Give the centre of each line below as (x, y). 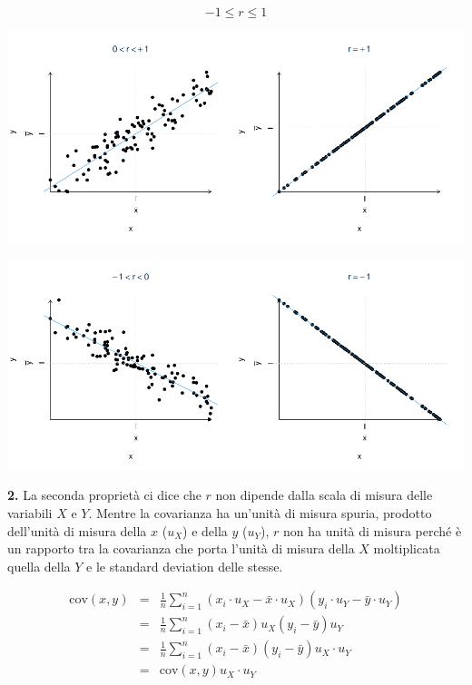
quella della (39, 566)
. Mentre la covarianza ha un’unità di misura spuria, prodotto (260, 513)
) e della (205, 530)
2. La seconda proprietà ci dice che (104, 495)
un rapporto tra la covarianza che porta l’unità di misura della (181, 548)
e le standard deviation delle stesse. (185, 566)
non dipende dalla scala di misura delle (324, 495)
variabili (30, 513)
